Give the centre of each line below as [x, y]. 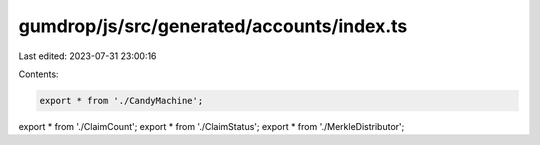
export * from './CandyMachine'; [121, 100]
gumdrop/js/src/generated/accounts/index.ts [213, 26]
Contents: [38, 74]
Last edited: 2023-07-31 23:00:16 [87, 56]
